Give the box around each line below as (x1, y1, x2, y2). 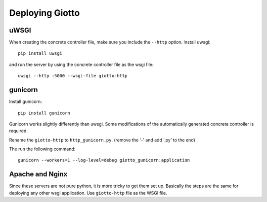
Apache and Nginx (9, 170, 68, 178)
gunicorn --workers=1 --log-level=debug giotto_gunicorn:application (18, 158, 190, 163)
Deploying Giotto (9, 7, 80, 18)
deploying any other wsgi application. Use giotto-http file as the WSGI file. (9, 190, 168, 196)
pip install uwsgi (18, 51, 63, 56)
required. (9, 128, 28, 134)
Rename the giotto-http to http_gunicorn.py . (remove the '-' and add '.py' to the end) (9, 137, 195, 143)
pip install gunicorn (18, 110, 70, 116)
